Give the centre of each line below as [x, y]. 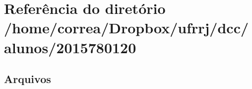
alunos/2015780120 [70, 47]
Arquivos [28, 79]
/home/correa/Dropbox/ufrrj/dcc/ [126, 28]
